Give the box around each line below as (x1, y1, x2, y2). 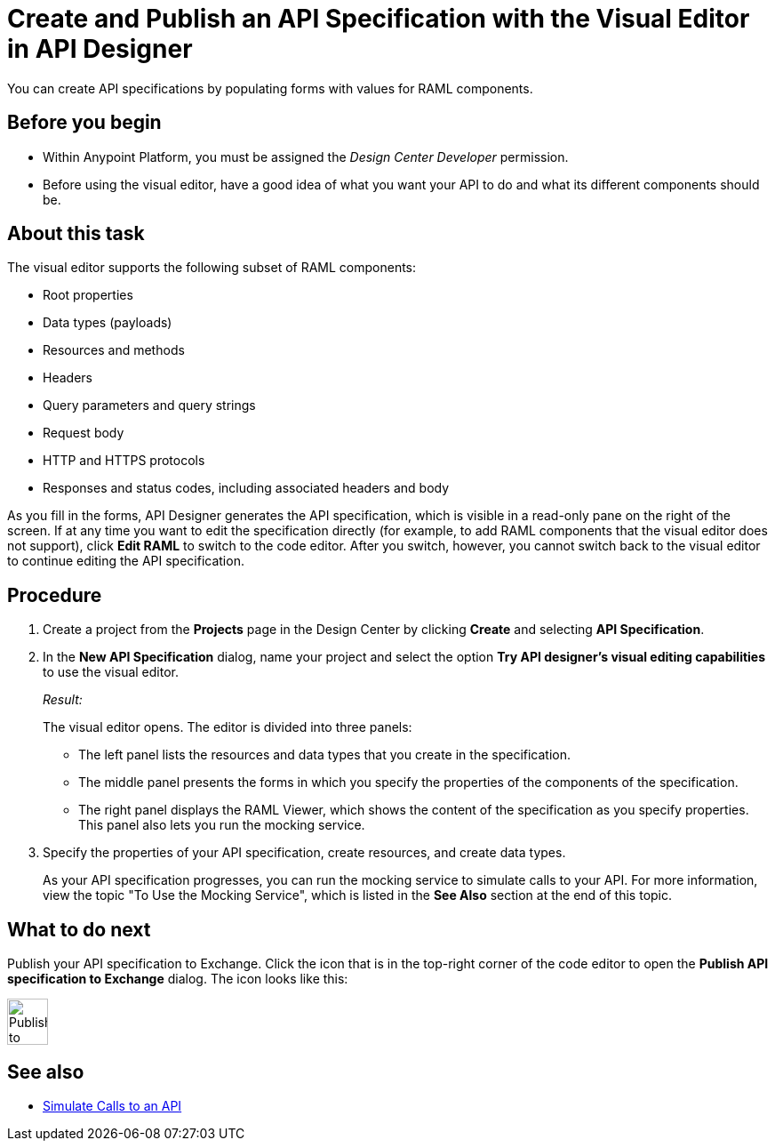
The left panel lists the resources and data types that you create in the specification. (78, 747, 571, 763)
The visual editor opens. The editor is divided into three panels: (43, 719, 412, 735)
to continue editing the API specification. (7, 553, 244, 569)
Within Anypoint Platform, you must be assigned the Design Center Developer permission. (43, 149, 569, 165)
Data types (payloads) (43, 315, 172, 331)
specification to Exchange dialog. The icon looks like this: (7, 971, 348, 987)
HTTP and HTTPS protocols (43, 453, 205, 469)
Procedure (7, 583, 102, 606)
